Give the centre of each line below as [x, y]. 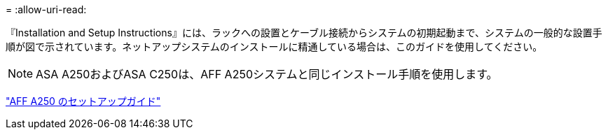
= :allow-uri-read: [46, 9]
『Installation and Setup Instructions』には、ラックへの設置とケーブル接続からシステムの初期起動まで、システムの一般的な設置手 [304, 33]
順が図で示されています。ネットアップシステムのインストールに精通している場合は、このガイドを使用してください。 [274, 47]
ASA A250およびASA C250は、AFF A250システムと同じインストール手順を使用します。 [267, 74]
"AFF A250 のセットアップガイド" [83, 101]
